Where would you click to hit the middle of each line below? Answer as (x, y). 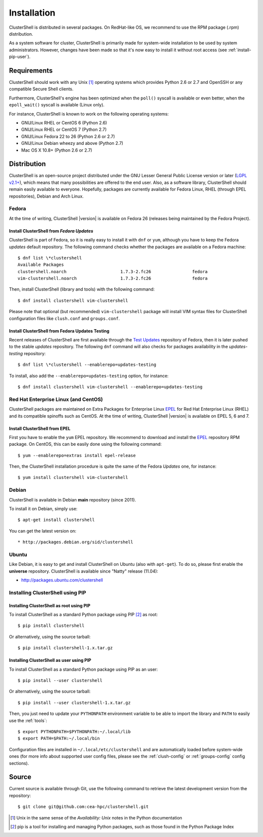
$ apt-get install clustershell (56, 520)
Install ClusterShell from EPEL (40, 428)
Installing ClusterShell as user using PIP (50, 660)
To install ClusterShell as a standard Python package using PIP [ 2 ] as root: (84, 615)
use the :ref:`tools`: (28, 720)
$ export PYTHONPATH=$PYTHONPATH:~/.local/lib (74, 731)
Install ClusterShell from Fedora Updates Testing (59, 331)
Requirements (31, 70)
